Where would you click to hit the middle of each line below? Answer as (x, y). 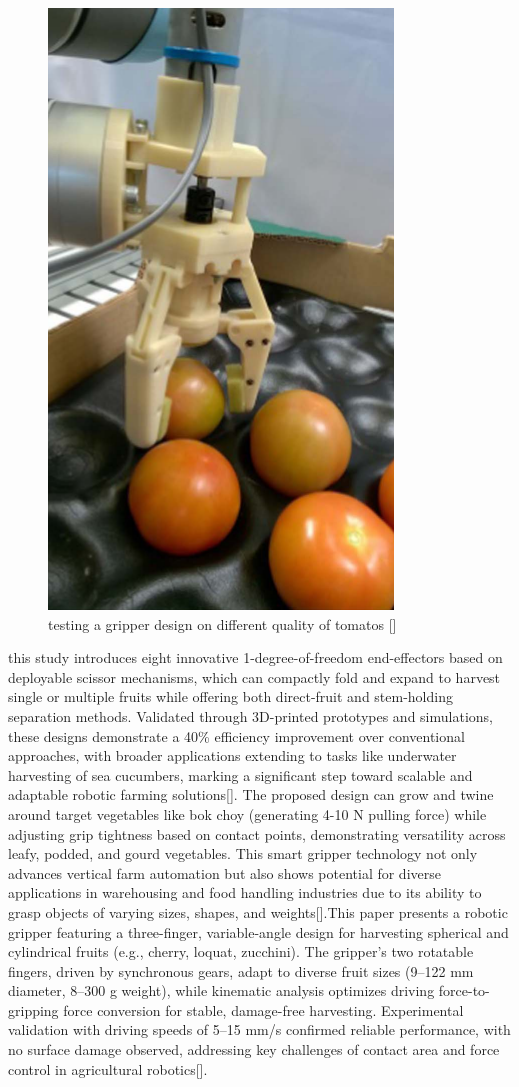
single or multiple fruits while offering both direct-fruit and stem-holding (230, 696)
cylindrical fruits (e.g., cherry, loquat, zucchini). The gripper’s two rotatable (241, 951)
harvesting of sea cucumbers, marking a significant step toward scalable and (240, 774)
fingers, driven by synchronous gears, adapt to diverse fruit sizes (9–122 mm (241, 970)
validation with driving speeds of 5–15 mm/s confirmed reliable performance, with (259, 1029)
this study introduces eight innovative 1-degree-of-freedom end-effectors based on (255, 657)
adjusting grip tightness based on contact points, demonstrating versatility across (257, 833)
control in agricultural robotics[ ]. (108, 1068)
